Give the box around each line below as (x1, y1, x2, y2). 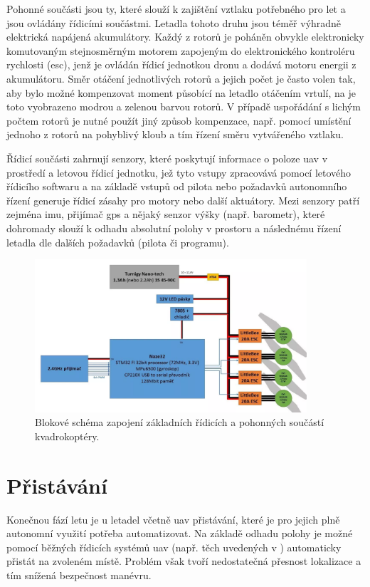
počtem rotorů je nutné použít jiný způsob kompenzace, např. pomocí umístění (6, 113, 351, 128)
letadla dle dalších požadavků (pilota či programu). (6, 234, 229, 249)
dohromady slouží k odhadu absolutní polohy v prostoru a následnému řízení (6, 220, 342, 235)
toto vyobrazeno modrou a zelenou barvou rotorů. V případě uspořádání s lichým (6, 99, 361, 114)
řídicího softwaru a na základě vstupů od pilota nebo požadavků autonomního (6, 179, 347, 194)
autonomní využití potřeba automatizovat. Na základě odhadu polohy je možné (6, 526, 353, 541)
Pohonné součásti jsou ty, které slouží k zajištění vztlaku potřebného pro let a (6, 1, 346, 16)
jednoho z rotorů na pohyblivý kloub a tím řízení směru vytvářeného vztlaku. (6, 127, 344, 142)
